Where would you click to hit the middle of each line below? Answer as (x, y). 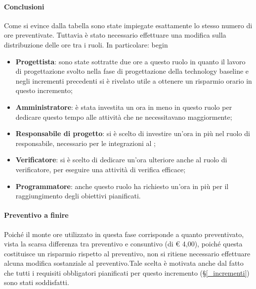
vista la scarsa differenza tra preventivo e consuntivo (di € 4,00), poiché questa (123, 244)
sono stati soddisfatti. (37, 282)
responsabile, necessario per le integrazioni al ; (85, 143)
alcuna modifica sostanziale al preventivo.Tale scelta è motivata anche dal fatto (124, 263)
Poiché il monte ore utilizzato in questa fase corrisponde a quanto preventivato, (124, 234)
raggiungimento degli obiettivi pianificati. (78, 196)
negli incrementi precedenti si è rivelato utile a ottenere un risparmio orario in (134, 80)
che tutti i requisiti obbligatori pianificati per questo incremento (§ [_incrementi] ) (127, 272)
